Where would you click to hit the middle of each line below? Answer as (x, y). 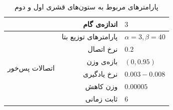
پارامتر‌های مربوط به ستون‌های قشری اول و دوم (86, 6)
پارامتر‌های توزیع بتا (90, 37)
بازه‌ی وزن (102, 61)
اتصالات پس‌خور (31, 67)
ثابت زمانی (101, 98)
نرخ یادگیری (100, 73)
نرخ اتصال (103, 49)
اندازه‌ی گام (100, 24)
